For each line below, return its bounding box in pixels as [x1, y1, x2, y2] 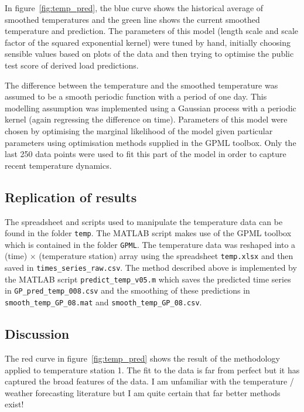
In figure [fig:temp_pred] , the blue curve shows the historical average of [5, 2, 264, 13]
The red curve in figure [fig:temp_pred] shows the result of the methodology [5, 352, 280, 364]
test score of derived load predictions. [5, 59, 139, 71]
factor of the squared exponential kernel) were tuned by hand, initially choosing [5, 36, 291, 48]
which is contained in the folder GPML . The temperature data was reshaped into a [5, 238, 296, 250]
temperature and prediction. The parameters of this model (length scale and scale [5, 25, 298, 37]
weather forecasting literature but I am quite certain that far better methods [5, 386, 281, 399]
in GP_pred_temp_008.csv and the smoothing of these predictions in [5, 284, 250, 297]
